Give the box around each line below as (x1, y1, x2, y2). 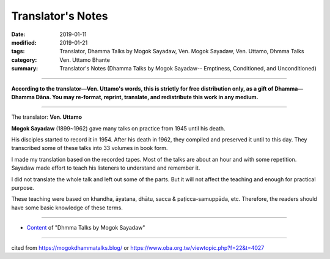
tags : (11, 48, 25, 55)
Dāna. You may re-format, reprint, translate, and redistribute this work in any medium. (35, 93, 259, 100)
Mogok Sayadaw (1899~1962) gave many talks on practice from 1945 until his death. (11, 124, 226, 132)
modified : (11, 39, 37, 46)
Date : (11, 31, 26, 38)
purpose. (11, 184, 34, 192)
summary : (11, 65, 38, 72)
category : (11, 56, 37, 64)
